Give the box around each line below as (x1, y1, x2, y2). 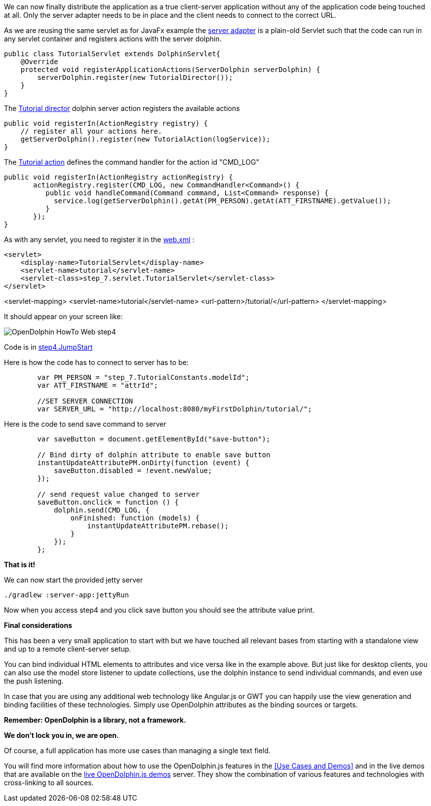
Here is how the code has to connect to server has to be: (4, 358, 189, 366)
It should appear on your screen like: (4, 312, 123, 321)
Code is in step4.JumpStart (4, 343, 93, 351)
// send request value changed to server (37, 490, 200, 498)
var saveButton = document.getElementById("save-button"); (37, 435, 271, 443)
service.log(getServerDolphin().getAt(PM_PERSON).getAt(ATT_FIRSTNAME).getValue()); (54, 197, 391, 205)
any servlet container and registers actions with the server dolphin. (4, 35, 222, 43)
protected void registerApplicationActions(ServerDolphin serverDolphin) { (20, 66, 320, 73)
